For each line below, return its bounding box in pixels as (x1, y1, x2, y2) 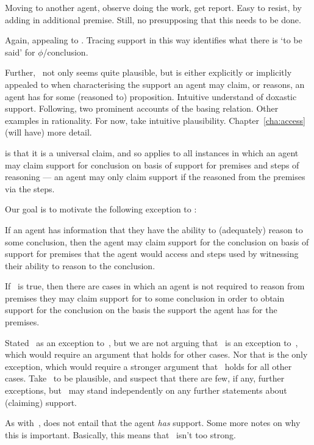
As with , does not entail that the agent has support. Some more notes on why (5, 416, 301, 429)
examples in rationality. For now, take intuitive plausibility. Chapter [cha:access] (5, 114, 305, 126)
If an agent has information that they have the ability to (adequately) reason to (5, 223, 303, 236)
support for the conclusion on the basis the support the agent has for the (5, 303, 277, 316)
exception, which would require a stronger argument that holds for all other (5, 360, 292, 372)
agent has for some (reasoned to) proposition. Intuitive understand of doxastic (5, 90, 297, 103)
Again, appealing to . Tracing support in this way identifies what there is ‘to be (5, 34, 302, 46)
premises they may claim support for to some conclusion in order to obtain (5, 291, 285, 304)
